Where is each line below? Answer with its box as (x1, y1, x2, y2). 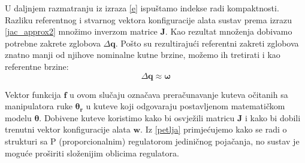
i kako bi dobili (244, 111, 301, 124)
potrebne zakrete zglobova (5, 36, 101, 49)
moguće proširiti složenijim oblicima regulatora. (5, 146, 179, 159)
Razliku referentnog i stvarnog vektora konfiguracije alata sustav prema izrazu (5, 13, 292, 26)
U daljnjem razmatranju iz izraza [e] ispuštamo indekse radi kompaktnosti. (5, 2, 279, 14)
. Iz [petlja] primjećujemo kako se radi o (140, 123, 287, 136)
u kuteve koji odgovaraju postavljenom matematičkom (86, 100, 285, 112)
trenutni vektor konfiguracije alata (5, 123, 131, 136)
